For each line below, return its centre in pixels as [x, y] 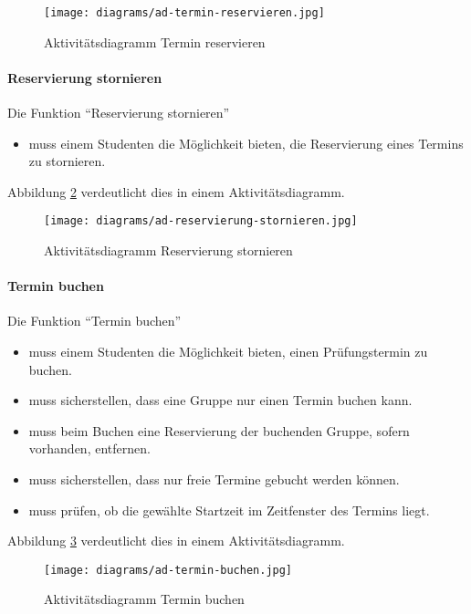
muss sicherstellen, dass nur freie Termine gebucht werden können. [214, 479]
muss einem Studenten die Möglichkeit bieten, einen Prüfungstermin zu [228, 352]
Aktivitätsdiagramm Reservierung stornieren [168, 250]
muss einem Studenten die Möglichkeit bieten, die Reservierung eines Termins [246, 143]
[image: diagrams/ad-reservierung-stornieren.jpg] [201, 221]
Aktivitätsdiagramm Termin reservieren [155, 42]
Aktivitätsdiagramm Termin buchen [144, 599]
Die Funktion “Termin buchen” [94, 321]
